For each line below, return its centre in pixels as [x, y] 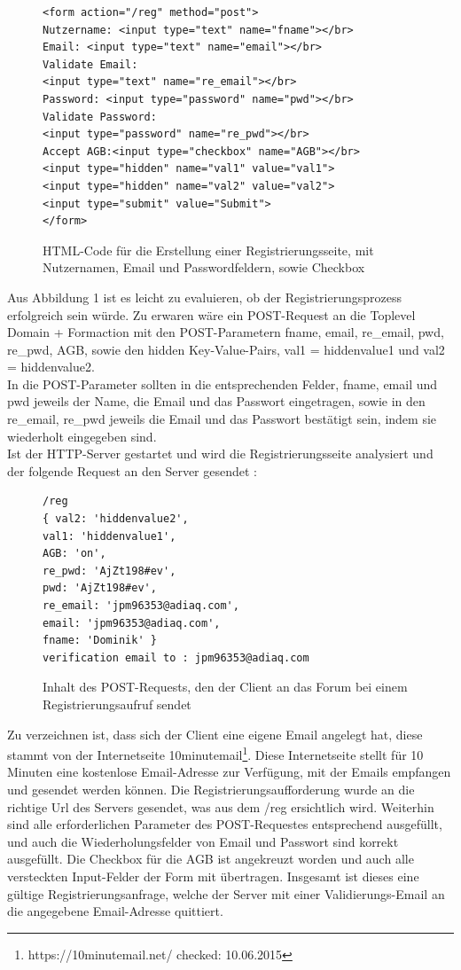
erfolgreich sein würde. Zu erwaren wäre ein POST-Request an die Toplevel [211, 314]
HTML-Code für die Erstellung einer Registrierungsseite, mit [208, 250]
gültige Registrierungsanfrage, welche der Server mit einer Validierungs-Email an [226, 893]
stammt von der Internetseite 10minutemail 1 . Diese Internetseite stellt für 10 [215, 753]
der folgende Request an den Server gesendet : [133, 470]
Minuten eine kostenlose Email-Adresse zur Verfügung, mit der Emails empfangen [229, 772]
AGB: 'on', [74, 554]
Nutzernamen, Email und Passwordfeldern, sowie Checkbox [204, 267]
